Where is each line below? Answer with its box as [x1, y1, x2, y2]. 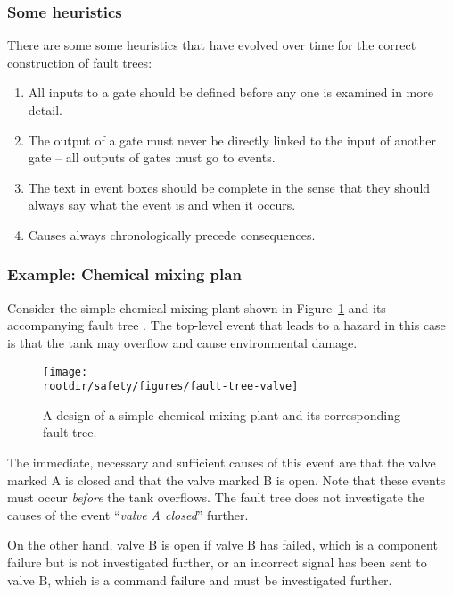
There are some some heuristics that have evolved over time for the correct [7, 36, 416, 54]
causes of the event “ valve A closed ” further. [7, 505, 249, 524]
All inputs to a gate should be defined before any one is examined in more [28, 83, 433, 102]
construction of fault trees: [7, 53, 152, 71]
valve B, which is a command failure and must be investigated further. [7, 570, 392, 589]
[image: [43, 365, 88, 378]
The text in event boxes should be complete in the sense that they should [28, 178, 431, 196]
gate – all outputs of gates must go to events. [28, 148, 276, 167]
